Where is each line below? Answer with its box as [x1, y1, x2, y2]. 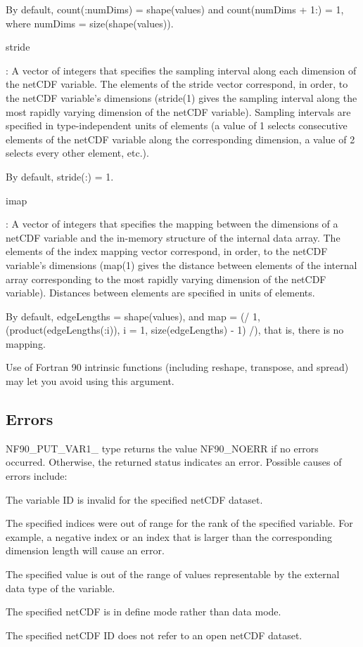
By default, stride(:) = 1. [6, 169, 114, 183]
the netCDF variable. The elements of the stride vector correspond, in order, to [6, 77, 348, 91]
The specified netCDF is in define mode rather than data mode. [6, 604, 281, 619]
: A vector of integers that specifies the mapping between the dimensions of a [6, 216, 338, 231]
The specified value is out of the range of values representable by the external [6, 567, 340, 582]
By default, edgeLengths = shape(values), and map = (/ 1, [6, 308, 260, 323]
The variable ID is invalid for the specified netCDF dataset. [6, 492, 263, 507]
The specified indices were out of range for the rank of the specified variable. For [6, 516, 353, 530]
